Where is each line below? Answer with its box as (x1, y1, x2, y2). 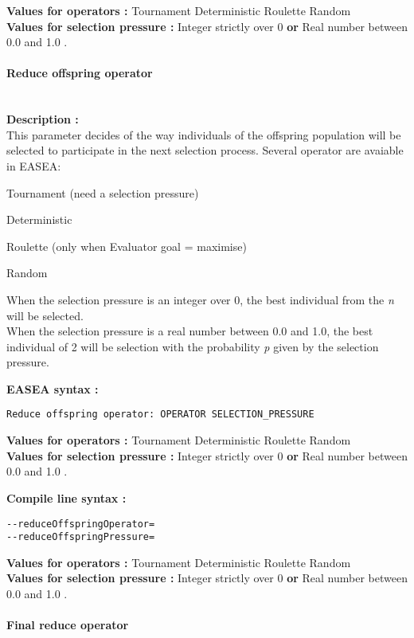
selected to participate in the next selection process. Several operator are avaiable (6, 142, 404, 159)
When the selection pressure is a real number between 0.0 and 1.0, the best (6, 323, 373, 339)
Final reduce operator (6, 616, 129, 633)
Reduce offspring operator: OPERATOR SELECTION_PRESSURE (6, 409, 314, 421)
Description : (6, 111, 79, 127)
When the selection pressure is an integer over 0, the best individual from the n (6, 291, 394, 307)
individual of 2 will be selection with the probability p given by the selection (6, 338, 379, 354)
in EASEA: (6, 157, 61, 174)
